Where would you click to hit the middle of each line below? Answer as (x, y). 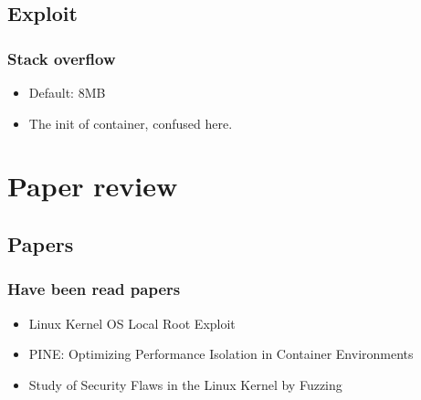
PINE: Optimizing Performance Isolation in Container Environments (221, 354)
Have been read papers (94, 289)
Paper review (93, 186)
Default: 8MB (67, 92)
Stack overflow (62, 58)
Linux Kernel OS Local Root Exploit (132, 323)
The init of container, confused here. (131, 123)
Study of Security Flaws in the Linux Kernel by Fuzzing (185, 384)
